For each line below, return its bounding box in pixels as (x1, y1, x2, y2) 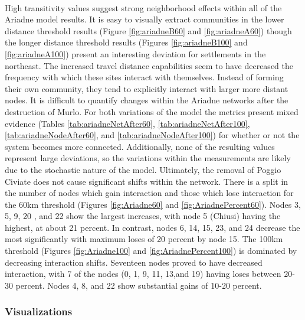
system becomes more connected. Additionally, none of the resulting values (5, 140, 275, 152)
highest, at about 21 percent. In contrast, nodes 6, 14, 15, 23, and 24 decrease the (5, 221, 300, 233)
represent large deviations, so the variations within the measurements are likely (5, 152, 291, 164)
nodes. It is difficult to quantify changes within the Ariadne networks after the (5, 94, 288, 106)
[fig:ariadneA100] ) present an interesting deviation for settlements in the (5, 47, 266, 60)
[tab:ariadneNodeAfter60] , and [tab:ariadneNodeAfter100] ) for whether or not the (5, 129, 300, 141)
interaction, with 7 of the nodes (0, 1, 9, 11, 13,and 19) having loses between (5, 267, 281, 280)
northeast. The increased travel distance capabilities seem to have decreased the (5, 59, 293, 71)
